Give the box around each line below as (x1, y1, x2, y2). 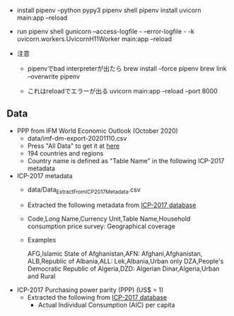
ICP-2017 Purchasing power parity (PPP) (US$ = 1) (16, 286, 164, 294)
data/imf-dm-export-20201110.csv (27, 134, 127, 142)
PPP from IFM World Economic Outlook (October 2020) (16, 127, 178, 135)
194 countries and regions (27, 148, 104, 158)
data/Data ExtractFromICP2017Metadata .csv (27, 185, 141, 195)
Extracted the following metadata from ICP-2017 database (27, 201, 197, 209)
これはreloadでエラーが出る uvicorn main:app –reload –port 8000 (27, 87, 218, 95)
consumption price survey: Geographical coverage (27, 222, 176, 230)
